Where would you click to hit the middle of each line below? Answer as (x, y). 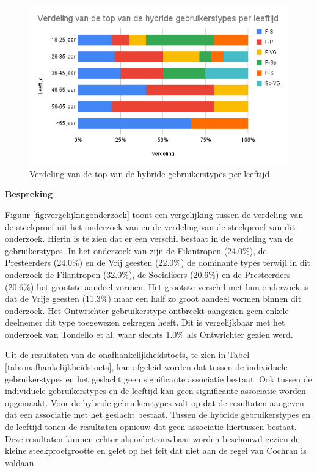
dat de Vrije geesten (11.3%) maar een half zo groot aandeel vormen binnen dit (153, 298)
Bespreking (29, 194)
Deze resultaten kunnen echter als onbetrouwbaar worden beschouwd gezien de (152, 438)
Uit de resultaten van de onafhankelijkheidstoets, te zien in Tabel (127, 355)
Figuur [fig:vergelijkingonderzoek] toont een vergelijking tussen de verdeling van (154, 214)
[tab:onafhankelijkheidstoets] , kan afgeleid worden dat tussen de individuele (146, 367)
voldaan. (21, 462)
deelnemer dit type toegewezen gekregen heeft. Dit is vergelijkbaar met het (145, 322)
